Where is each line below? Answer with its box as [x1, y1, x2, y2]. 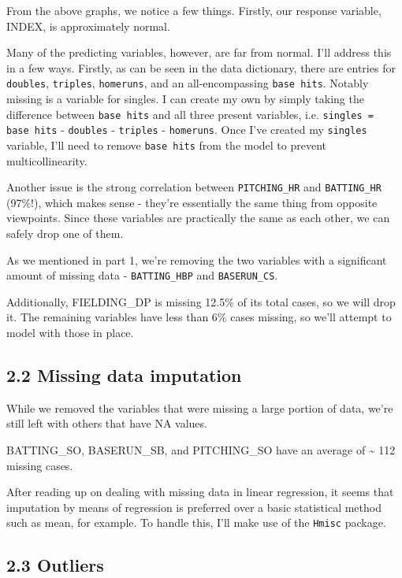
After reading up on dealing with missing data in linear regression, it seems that [6, 484, 394, 500]
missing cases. [6, 457, 73, 473]
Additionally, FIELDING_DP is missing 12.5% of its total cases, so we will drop [6, 293, 396, 309]
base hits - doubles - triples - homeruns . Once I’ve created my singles [6, 121, 367, 138]
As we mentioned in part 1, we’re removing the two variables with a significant [6, 251, 387, 268]
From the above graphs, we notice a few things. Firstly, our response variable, [6, 2, 382, 18]
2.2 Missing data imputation [6, 363, 242, 387]
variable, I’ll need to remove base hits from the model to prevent [6, 136, 327, 153]
